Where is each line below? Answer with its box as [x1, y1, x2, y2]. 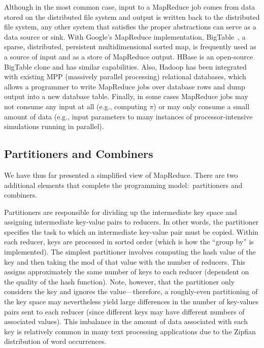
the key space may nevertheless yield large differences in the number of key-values [4, 296, 258, 307]
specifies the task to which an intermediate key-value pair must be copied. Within [4, 226, 258, 237]
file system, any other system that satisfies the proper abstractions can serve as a [4, 21, 256, 32]
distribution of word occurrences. [4, 336, 107, 346]
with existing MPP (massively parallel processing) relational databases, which [4, 71, 246, 82]
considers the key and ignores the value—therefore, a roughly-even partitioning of [4, 286, 258, 297]
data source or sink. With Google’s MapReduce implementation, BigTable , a [4, 31, 246, 42]
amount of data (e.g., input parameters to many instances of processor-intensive [4, 111, 253, 121]
